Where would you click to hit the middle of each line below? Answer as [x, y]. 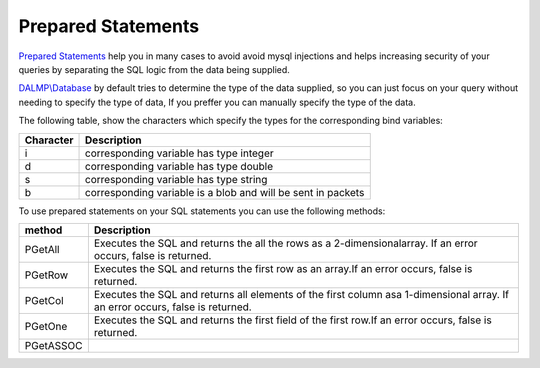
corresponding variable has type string [176, 179]
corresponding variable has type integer [179, 153]
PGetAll [42, 249]
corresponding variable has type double [179, 166]
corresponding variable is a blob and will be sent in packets [225, 192]
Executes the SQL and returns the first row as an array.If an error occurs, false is [283, 268]
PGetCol [44, 300]
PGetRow [46, 275]
